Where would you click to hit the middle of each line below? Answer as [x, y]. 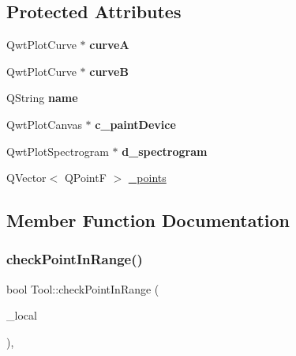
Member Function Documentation [148, 220]
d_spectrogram [165, 151]
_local [22, 315]
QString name [42, 98]
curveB [109, 71]
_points [147, 178]
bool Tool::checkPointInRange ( [83, 288]
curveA [109, 45]
